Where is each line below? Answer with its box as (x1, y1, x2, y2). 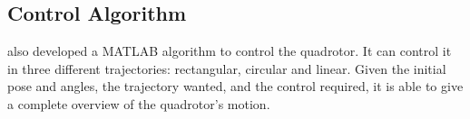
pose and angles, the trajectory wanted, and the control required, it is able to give (7, 77, 464, 96)
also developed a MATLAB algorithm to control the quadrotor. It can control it (7, 41, 452, 60)
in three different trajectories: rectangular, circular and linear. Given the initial (7, 59, 446, 78)
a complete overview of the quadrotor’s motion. (7, 94, 270, 113)
